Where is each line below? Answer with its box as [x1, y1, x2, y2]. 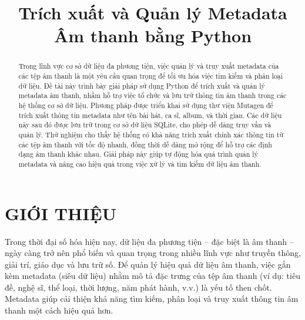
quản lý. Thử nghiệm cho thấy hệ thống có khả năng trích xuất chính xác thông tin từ [18, 129, 284, 139]
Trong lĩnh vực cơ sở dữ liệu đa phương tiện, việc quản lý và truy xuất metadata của [18, 61, 279, 71]
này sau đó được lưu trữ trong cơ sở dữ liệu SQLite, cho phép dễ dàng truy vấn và [18, 120, 272, 130]
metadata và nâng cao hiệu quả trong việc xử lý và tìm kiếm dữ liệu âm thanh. [18, 159, 262, 169]
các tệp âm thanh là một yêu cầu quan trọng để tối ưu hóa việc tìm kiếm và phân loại [18, 71, 283, 81]
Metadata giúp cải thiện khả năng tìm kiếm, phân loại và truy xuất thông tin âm [5, 292, 299, 305]
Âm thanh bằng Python [53, 23, 252, 48]
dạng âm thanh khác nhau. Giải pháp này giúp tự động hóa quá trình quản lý [18, 149, 258, 159]
